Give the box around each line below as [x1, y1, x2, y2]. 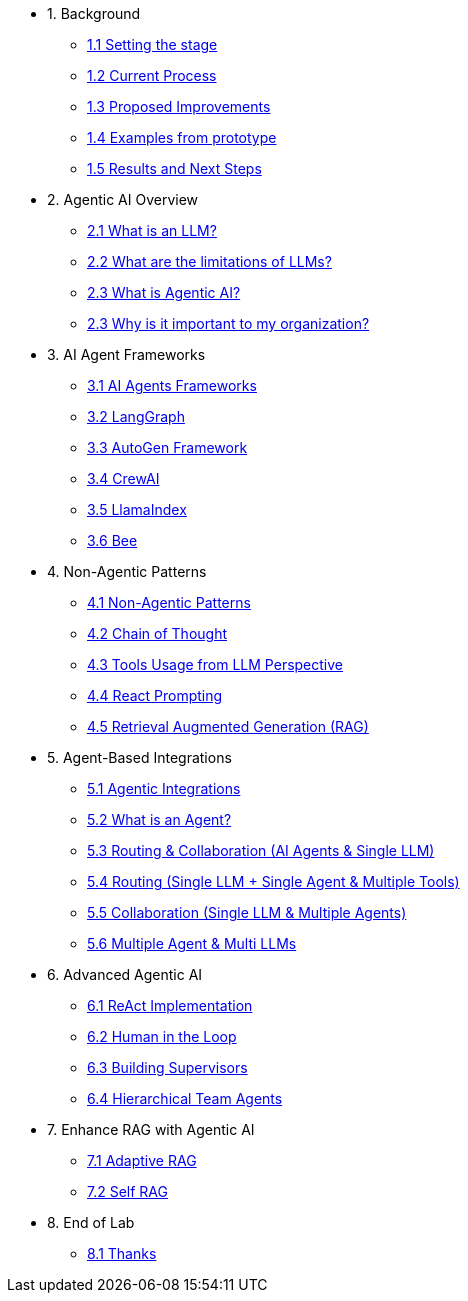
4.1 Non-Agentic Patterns [87, 594, 251, 611]
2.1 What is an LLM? [87, 222, 217, 239]
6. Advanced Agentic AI [47, 966, 203, 983]
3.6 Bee [87, 532, 138, 549]
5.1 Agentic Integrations [87, 780, 241, 797]
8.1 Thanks [87, 1245, 157, 1262]
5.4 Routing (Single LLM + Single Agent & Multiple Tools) [87, 873, 460, 890]
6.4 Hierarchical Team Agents [87, 1090, 283, 1107]
